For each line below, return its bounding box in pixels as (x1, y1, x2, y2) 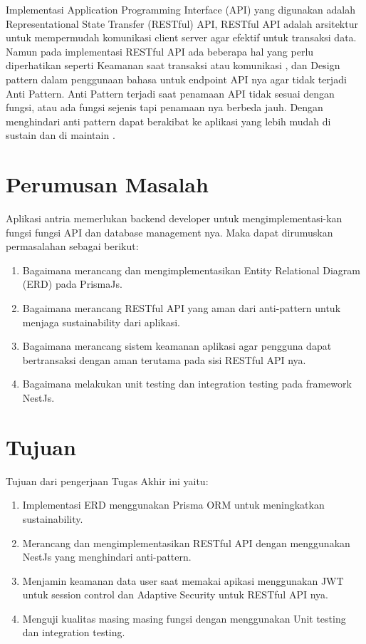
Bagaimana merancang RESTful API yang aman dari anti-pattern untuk (22, 301, 341, 316)
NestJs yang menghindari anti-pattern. (22, 549, 192, 564)
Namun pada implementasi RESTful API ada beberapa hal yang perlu (6, 43, 314, 58)
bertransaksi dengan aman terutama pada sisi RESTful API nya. (22, 352, 306, 367)
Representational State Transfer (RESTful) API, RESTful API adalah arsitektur (6, 16, 358, 31)
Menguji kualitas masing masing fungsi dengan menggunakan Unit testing (22, 611, 346, 625)
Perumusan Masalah (6, 170, 209, 199)
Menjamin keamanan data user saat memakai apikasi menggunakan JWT (22, 573, 344, 588)
